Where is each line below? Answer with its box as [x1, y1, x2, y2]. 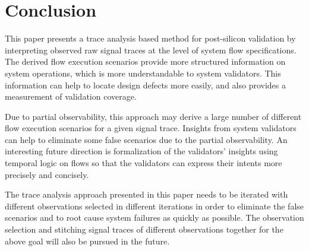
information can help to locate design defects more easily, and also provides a [5, 78, 286, 91]
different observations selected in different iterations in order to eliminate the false [5, 199, 304, 212]
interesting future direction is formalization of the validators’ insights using [5, 145, 278, 157]
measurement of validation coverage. [5, 90, 137, 103]
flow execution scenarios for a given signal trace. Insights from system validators [5, 122, 297, 134]
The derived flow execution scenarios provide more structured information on [5, 55, 286, 68]
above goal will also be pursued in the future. [5, 234, 170, 247]
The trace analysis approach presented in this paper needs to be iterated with [5, 188, 288, 201]
